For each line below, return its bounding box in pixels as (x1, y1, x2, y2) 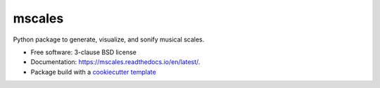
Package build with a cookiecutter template (30, 68, 156, 76)
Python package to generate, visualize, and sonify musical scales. (13, 35, 205, 44)
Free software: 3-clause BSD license (30, 48, 137, 56)
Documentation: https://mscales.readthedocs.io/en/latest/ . (30, 58, 201, 66)
